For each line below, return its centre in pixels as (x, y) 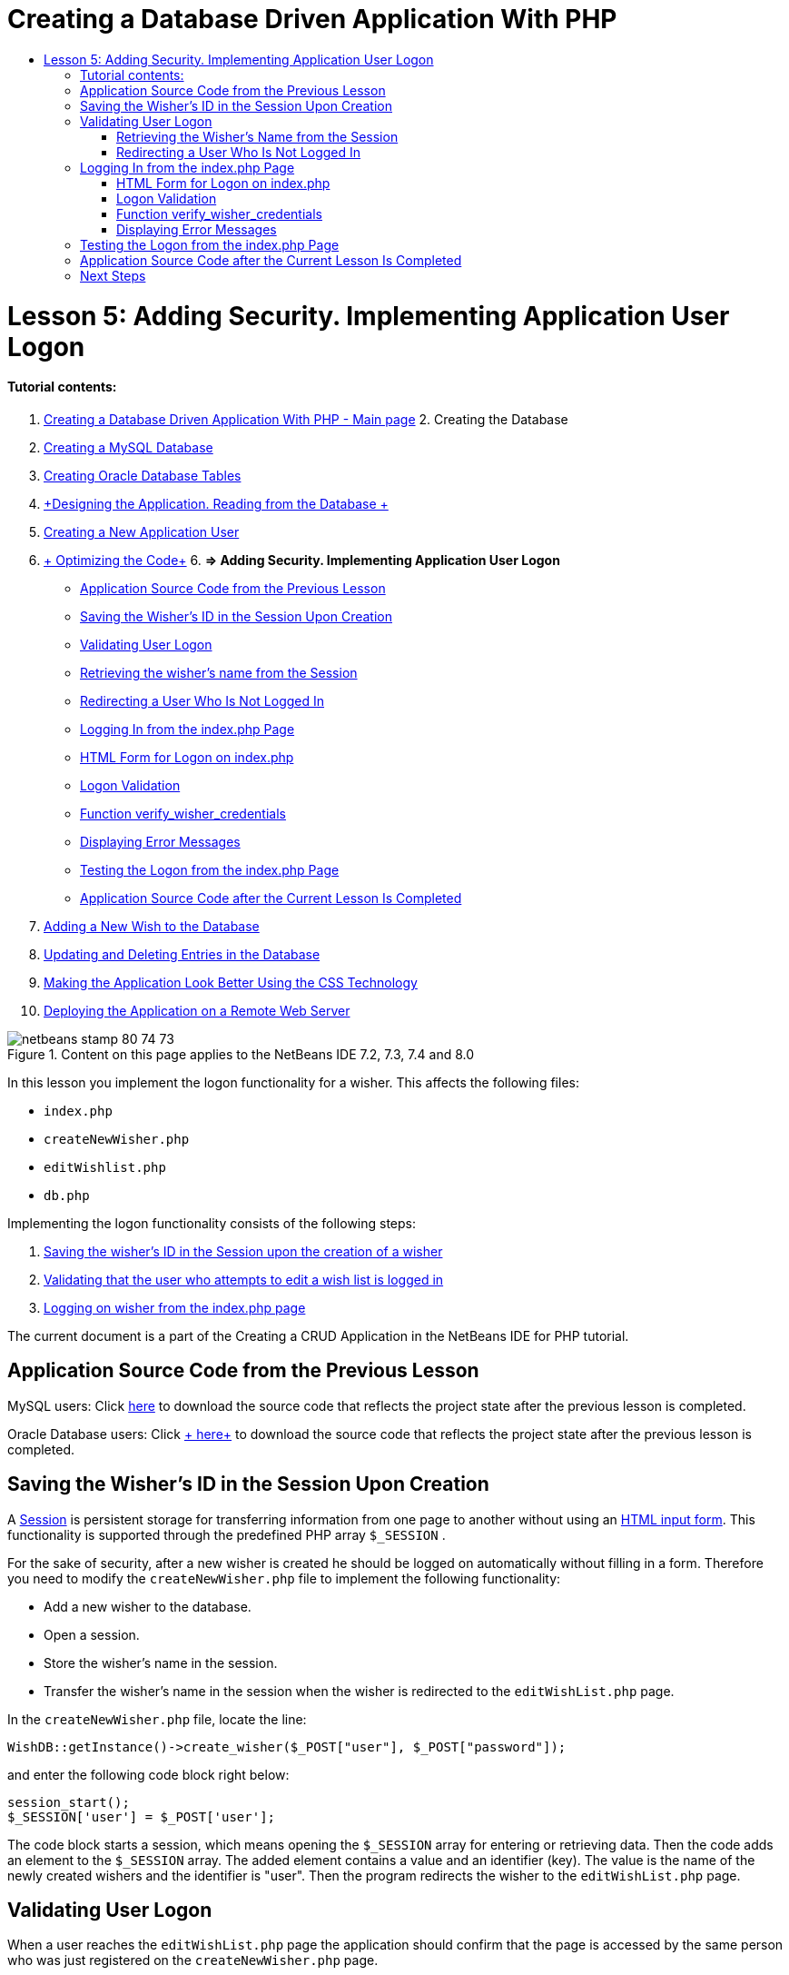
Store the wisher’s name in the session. (161, 1662)
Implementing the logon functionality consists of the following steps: (212, 1223)
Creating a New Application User (142, 531)
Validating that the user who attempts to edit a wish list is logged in (244, 1279)
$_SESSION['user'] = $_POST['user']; (142, 1816)
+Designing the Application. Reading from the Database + (216, 503)
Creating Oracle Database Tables (143, 475)
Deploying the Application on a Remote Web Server (197, 1010)
